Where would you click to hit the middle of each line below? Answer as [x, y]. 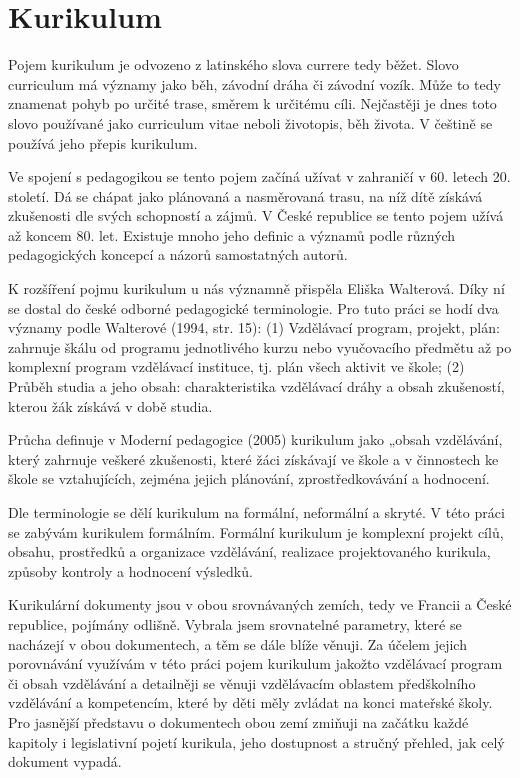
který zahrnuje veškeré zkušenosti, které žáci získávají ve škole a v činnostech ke [253, 458]
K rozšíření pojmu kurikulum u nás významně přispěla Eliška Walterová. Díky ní [256, 288]
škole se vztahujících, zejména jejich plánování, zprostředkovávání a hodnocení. [249, 478]
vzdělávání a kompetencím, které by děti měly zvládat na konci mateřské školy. [250, 702]
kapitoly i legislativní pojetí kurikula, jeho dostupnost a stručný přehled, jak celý [256, 741]
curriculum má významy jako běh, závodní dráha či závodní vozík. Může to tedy [254, 83]
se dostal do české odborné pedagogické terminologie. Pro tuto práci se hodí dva [253, 307]
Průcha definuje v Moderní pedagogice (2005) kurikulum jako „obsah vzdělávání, [255, 439]
